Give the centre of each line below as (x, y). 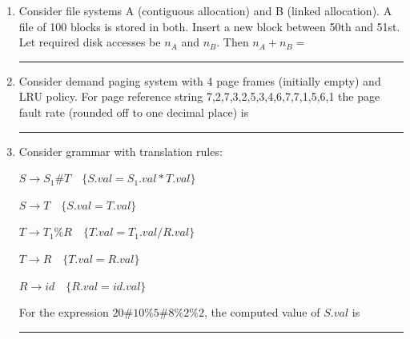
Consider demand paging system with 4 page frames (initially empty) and (200, 80)
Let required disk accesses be (90, 42)
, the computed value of (262, 312)
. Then (233, 42)
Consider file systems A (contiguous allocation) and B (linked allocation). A (205, 10)
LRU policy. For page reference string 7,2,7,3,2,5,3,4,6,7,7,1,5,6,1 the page (199, 96)
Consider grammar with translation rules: (121, 151)
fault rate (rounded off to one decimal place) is (134, 112)
